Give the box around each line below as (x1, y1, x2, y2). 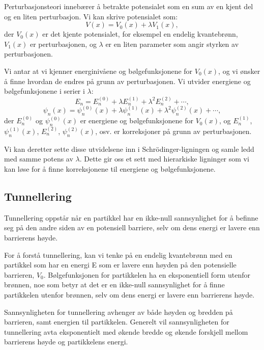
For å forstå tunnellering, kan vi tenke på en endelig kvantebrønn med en (4, 249, 232, 260)
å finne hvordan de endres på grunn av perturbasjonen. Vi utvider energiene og (4, 75, 251, 86)
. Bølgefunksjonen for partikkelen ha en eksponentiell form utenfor (43, 269, 250, 280)
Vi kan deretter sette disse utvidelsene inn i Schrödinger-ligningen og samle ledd (4, 143, 254, 154)
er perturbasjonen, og (30, 38, 97, 49)
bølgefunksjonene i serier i (4, 86, 85, 96)
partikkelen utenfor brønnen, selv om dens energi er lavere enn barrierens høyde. (4, 289, 255, 300)
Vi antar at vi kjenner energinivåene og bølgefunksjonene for (4, 65, 193, 76)
